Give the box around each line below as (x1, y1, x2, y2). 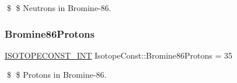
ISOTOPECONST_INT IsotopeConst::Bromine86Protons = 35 (5, 49, 233, 61)
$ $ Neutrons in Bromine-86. (6, 2, 111, 13)
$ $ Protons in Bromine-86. (6, 68, 107, 81)
